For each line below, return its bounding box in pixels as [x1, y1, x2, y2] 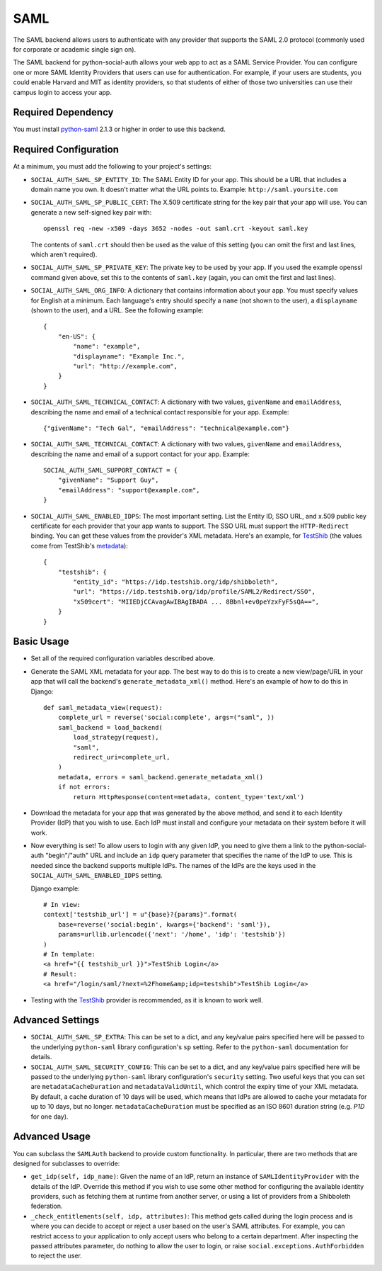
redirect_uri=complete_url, [73, 753, 170, 761]
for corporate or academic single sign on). [13, 45, 137, 53]
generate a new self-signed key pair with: [30, 208, 152, 216]
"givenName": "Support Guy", [57, 476, 159, 485]
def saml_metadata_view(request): [43, 704, 163, 712]
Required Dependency [13, 106, 114, 118]
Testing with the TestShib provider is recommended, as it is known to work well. [30, 995, 263, 1004]
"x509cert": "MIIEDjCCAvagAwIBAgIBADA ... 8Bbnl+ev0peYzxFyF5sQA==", [73, 597, 320, 606]
